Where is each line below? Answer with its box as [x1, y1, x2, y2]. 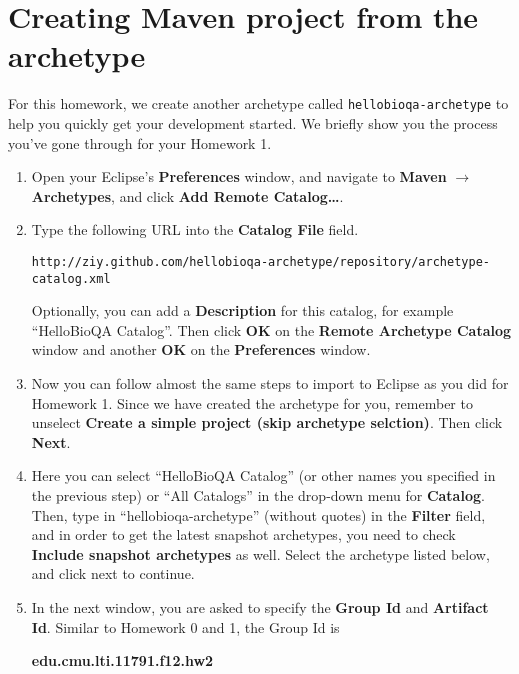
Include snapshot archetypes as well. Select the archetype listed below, [31, 543, 490, 564]
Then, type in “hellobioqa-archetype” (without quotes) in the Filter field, [31, 504, 486, 525]
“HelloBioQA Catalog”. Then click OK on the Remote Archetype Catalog [31, 319, 512, 340]
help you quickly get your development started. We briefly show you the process [8, 112, 498, 133]
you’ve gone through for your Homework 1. [8, 132, 272, 153]
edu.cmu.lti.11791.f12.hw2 [31, 650, 214, 671]
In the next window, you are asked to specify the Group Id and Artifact [31, 596, 489, 617]
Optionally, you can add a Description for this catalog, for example [31, 300, 454, 321]
